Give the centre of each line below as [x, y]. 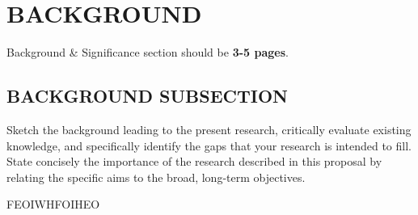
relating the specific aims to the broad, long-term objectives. [156, 177]
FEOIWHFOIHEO [53, 204]
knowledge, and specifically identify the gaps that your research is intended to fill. [209, 145]
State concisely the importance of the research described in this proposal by [194, 161]
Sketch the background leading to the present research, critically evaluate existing [209, 129]
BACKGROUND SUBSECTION [148, 96]
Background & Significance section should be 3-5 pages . [148, 52]
